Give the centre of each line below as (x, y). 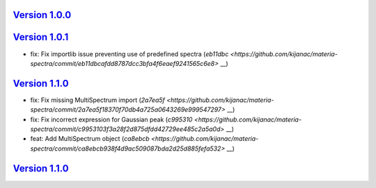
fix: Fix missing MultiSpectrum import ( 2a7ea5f (97, 100)
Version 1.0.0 (42, 15)
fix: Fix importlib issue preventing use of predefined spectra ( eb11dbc (130, 54)
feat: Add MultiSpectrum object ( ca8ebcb (90, 139)
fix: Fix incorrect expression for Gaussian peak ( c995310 (111, 119)
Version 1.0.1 (41, 37)
